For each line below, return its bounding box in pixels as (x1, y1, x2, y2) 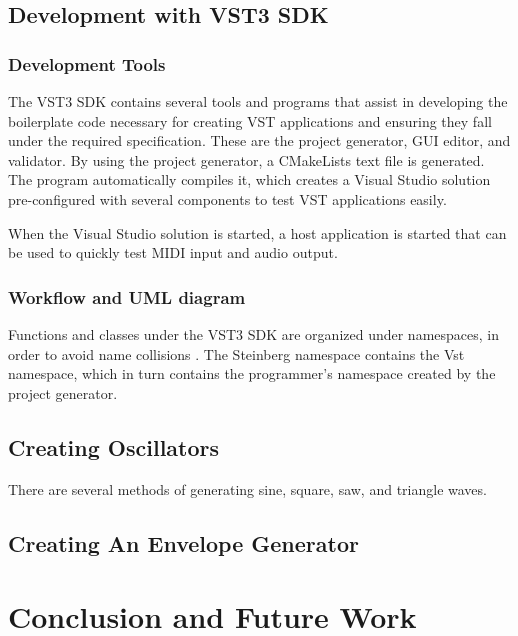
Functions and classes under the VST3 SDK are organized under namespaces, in (8, 323, 500, 344)
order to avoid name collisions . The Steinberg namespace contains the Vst (8, 343, 465, 364)
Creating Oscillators (8, 431, 220, 462)
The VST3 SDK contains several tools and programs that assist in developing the (8, 91, 508, 111)
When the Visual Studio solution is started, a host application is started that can (8, 222, 507, 243)
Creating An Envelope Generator (8, 527, 359, 558)
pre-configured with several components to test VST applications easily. (8, 188, 447, 209)
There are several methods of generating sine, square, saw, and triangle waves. (8, 478, 487, 499)
